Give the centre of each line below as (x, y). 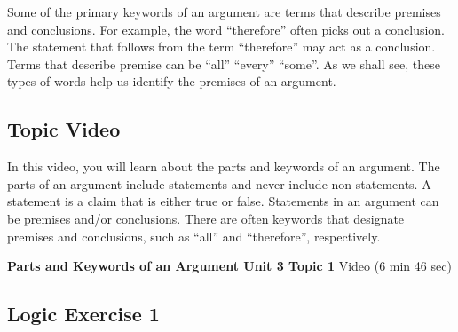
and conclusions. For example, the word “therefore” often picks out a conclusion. (226, 29)
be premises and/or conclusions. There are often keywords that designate (206, 218)
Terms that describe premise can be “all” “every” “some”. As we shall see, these (224, 63)
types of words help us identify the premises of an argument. (172, 81)
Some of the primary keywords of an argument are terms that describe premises (224, 12)
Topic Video (64, 129)
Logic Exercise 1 (83, 314)
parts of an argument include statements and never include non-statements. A (219, 183)
